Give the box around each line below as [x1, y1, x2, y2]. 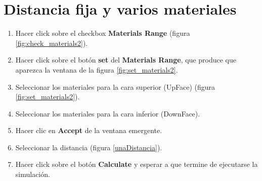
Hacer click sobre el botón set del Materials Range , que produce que [15, 54, 236, 65]
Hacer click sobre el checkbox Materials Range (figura [15, 28, 190, 38]
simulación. [15, 169, 50, 179]
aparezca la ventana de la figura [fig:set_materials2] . [15, 64, 178, 75]
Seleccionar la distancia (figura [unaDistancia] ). [15, 142, 162, 152]
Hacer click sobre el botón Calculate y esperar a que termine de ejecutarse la [15, 159, 258, 169]
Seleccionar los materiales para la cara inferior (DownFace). [15, 108, 200, 118]
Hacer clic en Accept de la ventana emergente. [15, 125, 162, 136]
